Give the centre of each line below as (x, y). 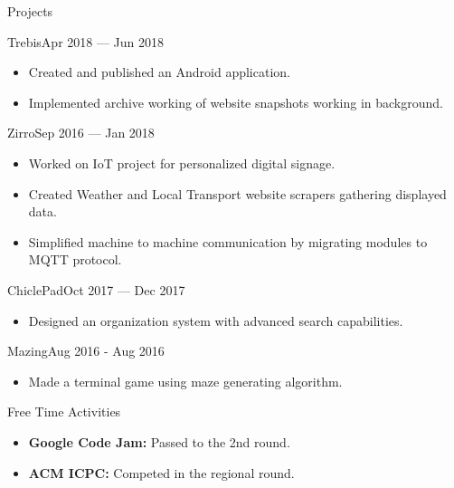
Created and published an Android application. (159, 72)
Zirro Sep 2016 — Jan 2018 (81, 133)
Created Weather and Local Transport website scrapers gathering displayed (237, 193)
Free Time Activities (64, 411)
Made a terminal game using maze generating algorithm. (185, 381)
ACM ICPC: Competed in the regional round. (161, 472)
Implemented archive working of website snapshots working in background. (236, 102)
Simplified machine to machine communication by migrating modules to (228, 241)
